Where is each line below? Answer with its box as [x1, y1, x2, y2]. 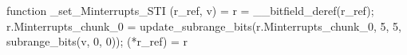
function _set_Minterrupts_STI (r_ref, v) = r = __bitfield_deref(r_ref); [6, 2, 374, 18]
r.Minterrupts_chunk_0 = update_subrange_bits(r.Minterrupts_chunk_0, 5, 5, [6, 17, 401, 34]
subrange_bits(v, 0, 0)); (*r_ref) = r [6, 33, 188, 49]
